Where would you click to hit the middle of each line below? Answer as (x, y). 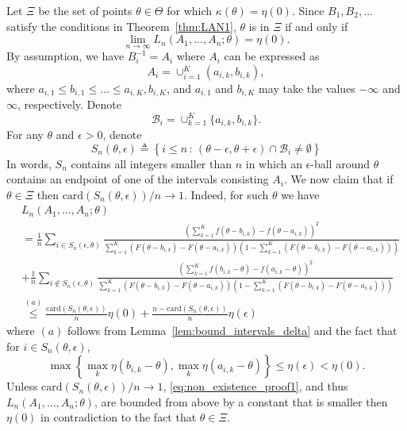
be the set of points (85, 10)
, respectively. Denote (69, 104)
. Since (308, 10)
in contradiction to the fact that (119, 417)
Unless (22, 386)
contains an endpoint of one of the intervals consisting (138, 179)
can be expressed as (272, 56)
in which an (274, 163)
